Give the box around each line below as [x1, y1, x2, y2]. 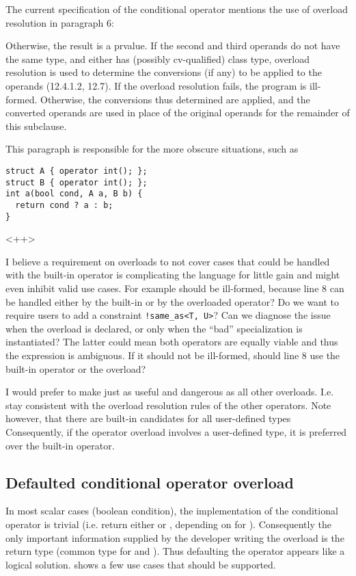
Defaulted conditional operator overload [5, 471, 294, 493]
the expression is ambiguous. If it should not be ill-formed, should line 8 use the [5, 348, 340, 363]
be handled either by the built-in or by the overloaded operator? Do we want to [5, 294, 340, 309]
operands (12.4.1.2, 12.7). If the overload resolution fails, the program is [5, 78, 307, 92]
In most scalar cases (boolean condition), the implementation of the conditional [5, 503, 338, 518]
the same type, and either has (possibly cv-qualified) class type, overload [5, 51, 310, 66]
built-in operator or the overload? [5, 361, 146, 376]
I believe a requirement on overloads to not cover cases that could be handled [5, 254, 330, 268]
